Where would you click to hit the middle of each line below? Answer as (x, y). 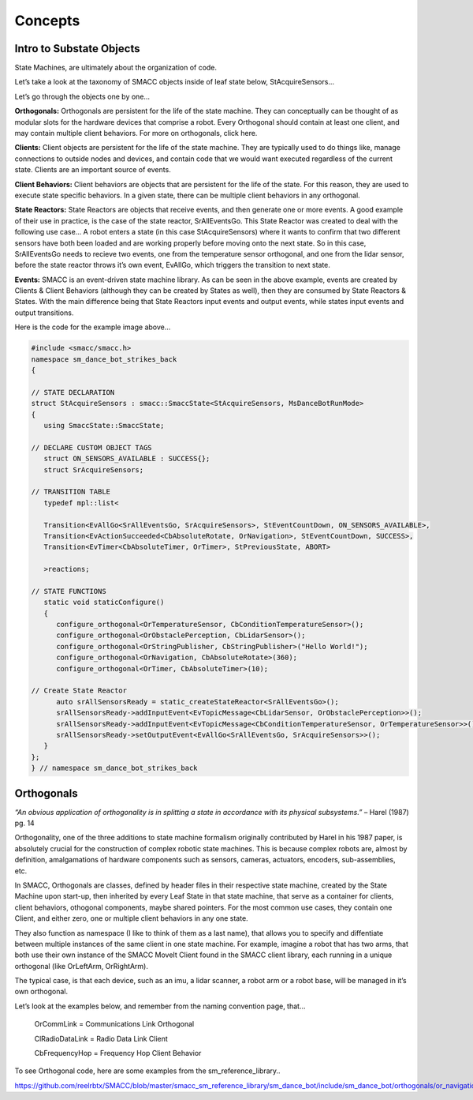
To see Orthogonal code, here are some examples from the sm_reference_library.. (147, 1071)
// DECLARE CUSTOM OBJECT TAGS (92, 447)
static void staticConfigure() (104, 603)
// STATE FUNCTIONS (69, 591)
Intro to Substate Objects (77, 49)
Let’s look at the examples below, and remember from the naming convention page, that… (160, 1006)
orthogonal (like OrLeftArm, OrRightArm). (82, 966)
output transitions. (44, 313)
